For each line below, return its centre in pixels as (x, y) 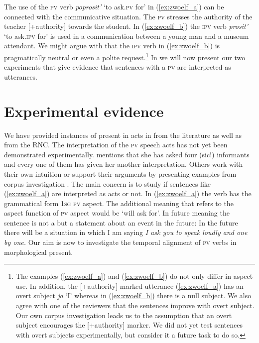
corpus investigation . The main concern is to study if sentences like (108, 183)
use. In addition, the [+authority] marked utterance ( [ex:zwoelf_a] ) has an (129, 286)
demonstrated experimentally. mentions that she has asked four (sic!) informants (127, 154)
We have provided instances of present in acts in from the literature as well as (123, 135)
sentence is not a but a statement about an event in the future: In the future (121, 222)
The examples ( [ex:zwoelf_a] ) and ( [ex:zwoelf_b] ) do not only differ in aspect (134, 276)
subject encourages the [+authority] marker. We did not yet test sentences (129, 325)
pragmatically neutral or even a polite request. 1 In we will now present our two (125, 56)
